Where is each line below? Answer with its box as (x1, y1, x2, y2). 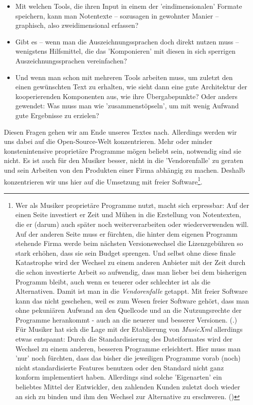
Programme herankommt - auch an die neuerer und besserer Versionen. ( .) (15, 314, 237, 324)
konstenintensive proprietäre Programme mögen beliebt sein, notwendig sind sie (4, 145, 241, 156)
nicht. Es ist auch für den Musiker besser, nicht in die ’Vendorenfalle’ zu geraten (4, 155, 243, 165)
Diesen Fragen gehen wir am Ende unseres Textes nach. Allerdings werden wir (4, 126, 237, 137)
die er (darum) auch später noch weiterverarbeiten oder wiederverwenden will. (15, 219, 249, 229)
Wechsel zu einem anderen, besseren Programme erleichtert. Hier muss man (15, 343, 241, 353)
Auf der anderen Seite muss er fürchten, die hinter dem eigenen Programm (15, 228, 238, 239)
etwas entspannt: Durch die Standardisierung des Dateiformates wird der (15, 334, 233, 344)
